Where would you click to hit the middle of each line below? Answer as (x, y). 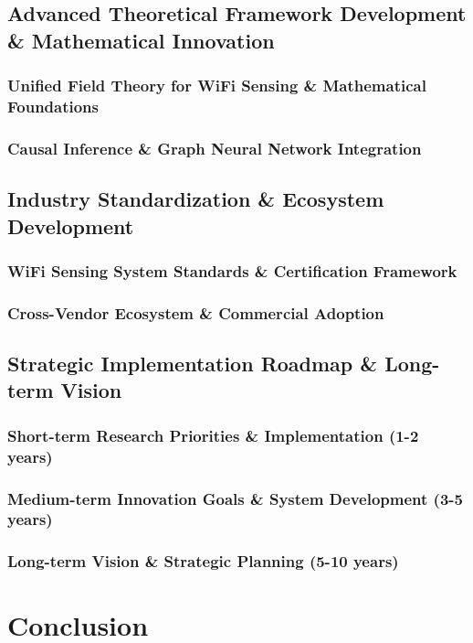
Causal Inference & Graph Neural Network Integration (215, 148)
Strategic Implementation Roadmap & (193, 364)
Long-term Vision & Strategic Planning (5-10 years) (203, 561)
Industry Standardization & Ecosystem (196, 199)
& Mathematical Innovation (141, 40)
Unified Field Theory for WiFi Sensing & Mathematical (217, 86)
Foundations (53, 107)
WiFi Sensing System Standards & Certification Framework (232, 270)
